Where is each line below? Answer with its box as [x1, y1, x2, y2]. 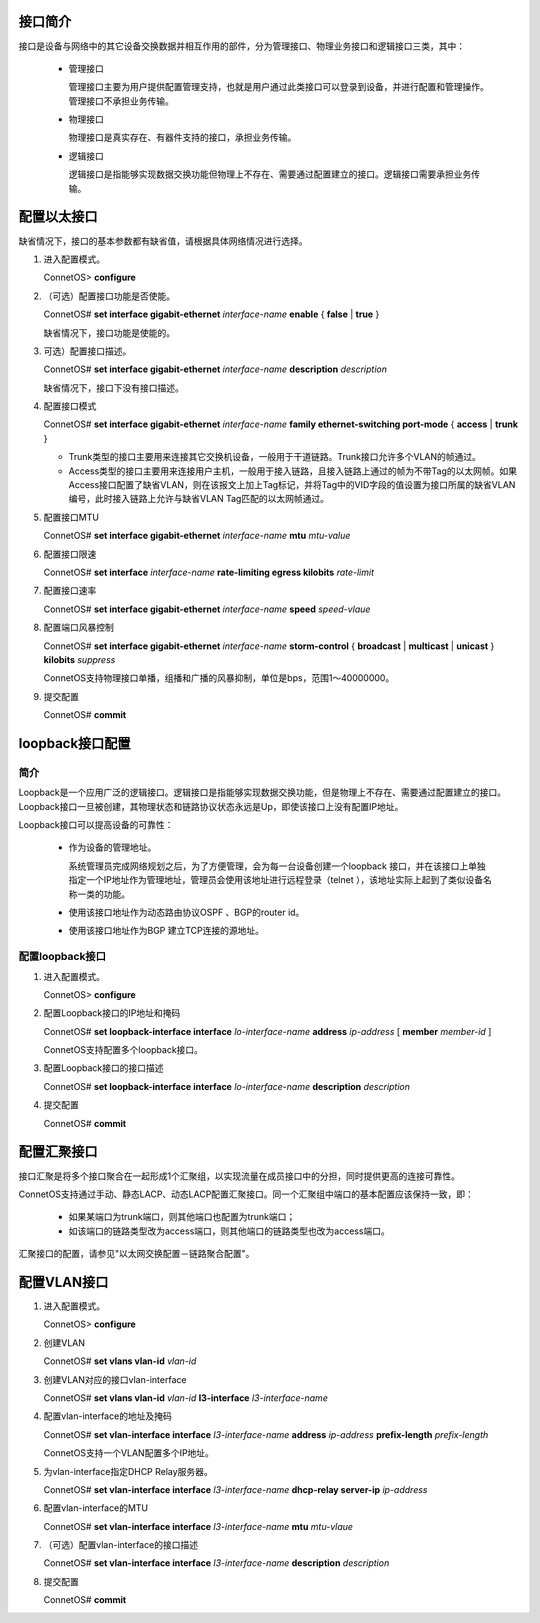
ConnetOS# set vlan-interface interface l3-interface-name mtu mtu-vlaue [43, 1520, 354, 1532]
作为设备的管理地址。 [68, 841, 157, 854]
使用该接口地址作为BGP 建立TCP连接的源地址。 [68, 925, 265, 937]
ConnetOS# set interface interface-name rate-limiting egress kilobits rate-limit [43, 566, 375, 578]
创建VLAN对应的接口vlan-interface [43, 1373, 187, 1385]
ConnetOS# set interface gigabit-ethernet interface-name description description [43, 363, 387, 375]
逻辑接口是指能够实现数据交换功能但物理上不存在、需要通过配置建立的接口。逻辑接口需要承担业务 [68, 168, 472, 180]
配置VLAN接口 [18, 1273, 109, 1290]
